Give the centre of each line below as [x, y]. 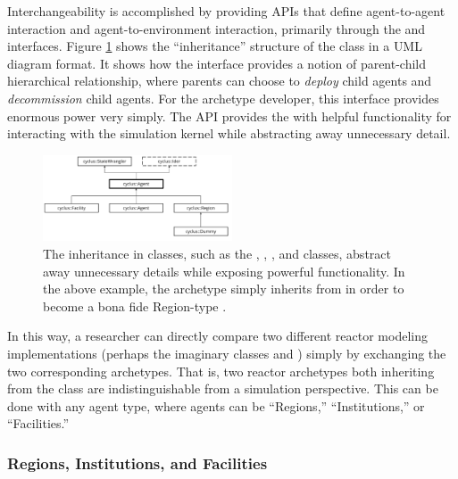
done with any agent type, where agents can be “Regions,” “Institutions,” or [216, 405]
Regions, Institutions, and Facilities [137, 462]
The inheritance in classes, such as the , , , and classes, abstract [217, 254]
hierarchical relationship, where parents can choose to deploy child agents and [220, 81]
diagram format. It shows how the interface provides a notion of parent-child [217, 63]
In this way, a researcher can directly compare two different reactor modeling [217, 336]
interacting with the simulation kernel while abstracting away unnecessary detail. [229, 133]
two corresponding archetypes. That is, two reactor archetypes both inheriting [221, 371]
